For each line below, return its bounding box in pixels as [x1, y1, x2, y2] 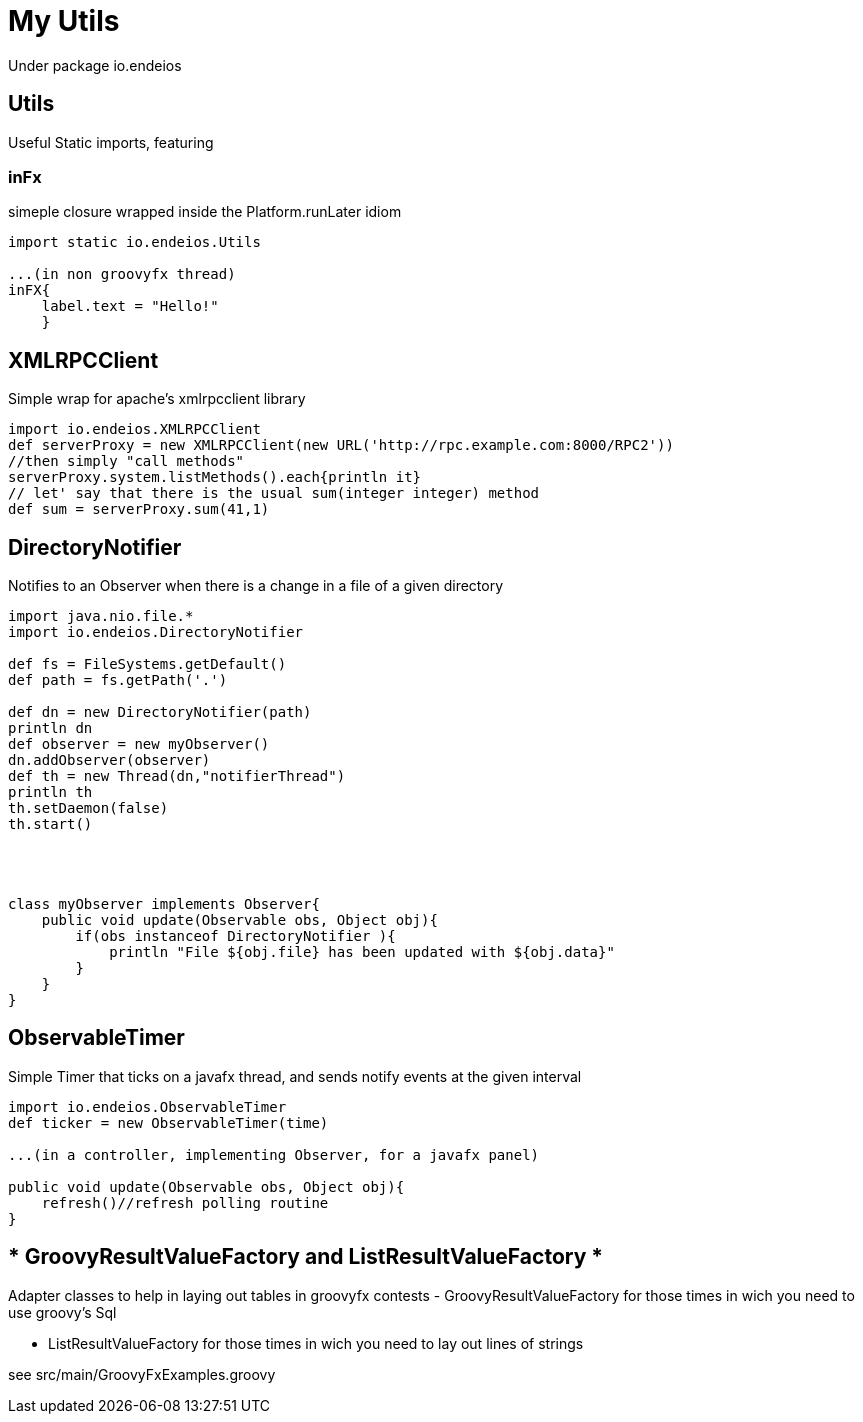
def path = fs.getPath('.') [8, 672, 228, 689]
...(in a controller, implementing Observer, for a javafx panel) [8, 1146, 540, 1163]
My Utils [8, 4, 120, 38]
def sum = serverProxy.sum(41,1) [8, 501, 270, 518]
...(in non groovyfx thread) [8, 266, 236, 283]
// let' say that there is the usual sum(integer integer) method [8, 485, 540, 502]
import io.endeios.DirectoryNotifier [8, 624, 304, 641]
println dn [8, 720, 93, 737]
